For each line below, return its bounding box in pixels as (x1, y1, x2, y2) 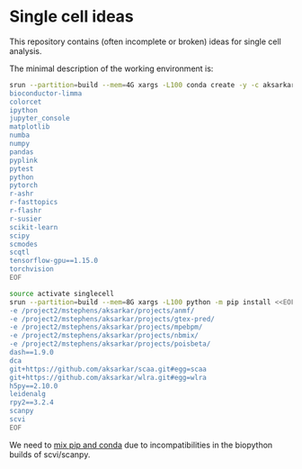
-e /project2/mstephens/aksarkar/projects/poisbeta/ (9, 339, 211, 348)
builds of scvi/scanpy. (9, 448, 91, 460)
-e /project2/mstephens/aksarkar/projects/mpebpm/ (9, 322, 203, 332)
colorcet (9, 97, 42, 106)
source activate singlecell (9, 289, 115, 298)
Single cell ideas (9, 6, 135, 27)
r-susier (9, 214, 42, 223)
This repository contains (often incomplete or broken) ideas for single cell (9, 36, 281, 47)
